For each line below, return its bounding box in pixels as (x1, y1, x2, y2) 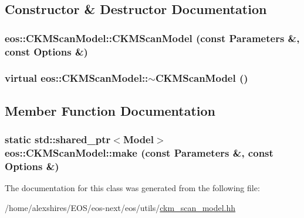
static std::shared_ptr (5, 132, 111, 147)
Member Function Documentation (5, 101, 216, 119)
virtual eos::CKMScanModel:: (5, 71, 148, 85)
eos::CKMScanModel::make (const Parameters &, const (5, 146, 273, 160)
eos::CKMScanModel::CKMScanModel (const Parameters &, (5, 30, 300, 45)
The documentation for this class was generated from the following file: (5, 182, 260, 194)
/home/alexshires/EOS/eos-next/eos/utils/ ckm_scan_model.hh (5, 201, 236, 213)
